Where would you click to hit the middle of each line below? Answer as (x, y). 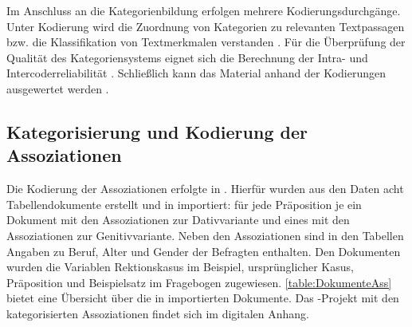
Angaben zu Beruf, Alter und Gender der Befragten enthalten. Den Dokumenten (204, 251)
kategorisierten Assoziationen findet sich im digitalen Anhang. (158, 313)
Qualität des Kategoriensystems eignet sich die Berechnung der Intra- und (187, 57)
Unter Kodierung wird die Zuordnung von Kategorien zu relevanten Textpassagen (206, 26)
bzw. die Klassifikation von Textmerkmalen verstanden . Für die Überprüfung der (206, 42)
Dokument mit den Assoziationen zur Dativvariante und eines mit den (178, 220)
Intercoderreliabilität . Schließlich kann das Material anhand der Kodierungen (196, 73)
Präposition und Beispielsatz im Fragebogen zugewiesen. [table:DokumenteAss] (199, 282)
